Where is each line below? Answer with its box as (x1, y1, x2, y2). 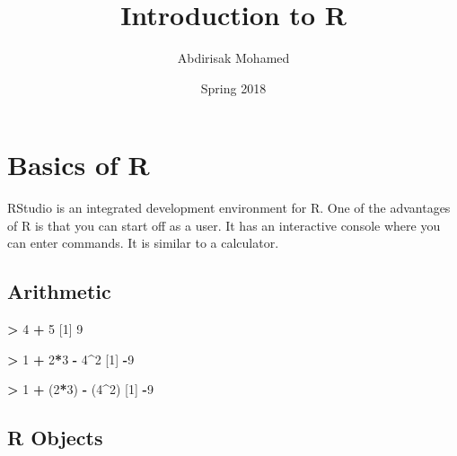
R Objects (7, 424, 103, 452)
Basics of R (7, 146, 150, 183)
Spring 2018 (200, 78, 267, 97)
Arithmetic (7, 277, 111, 305)
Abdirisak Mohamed (177, 48, 290, 67)
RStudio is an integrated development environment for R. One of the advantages (7, 198, 451, 217)
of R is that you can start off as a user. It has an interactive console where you (7, 215, 441, 234)
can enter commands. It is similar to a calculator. (7, 233, 279, 252)
